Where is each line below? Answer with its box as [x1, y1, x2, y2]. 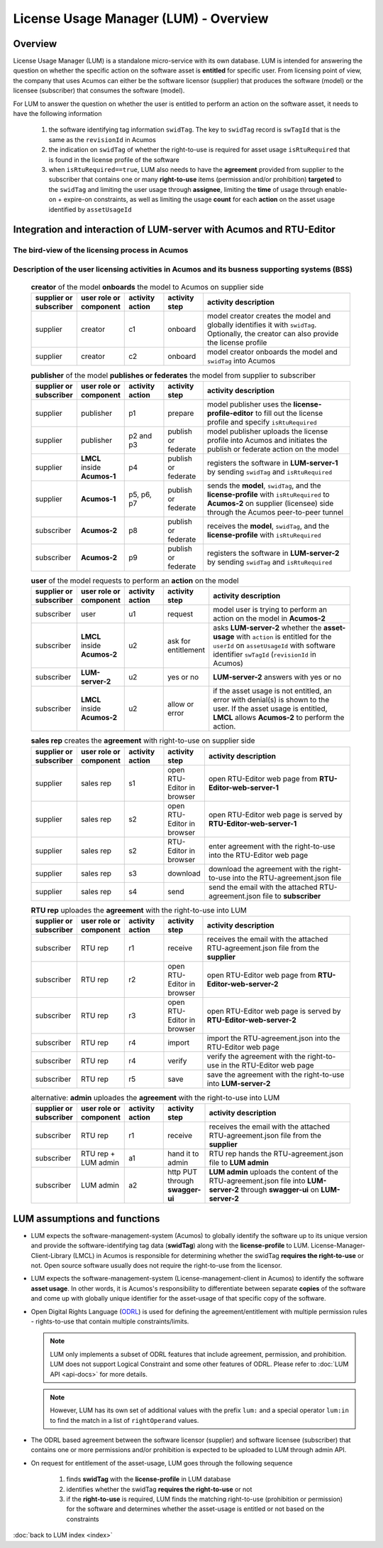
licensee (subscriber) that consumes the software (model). [13, 86, 185, 95]
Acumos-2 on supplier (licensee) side [206, 498, 334, 508]
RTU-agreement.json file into [209, 1176, 306, 1186]
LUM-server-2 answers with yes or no [213, 672, 342, 682]
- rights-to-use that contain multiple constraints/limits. [30, 1317, 189, 1326]
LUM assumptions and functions [13, 1213, 160, 1225]
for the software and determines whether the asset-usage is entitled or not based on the [66, 1505, 325, 1513]
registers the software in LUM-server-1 [206, 458, 338, 468]
